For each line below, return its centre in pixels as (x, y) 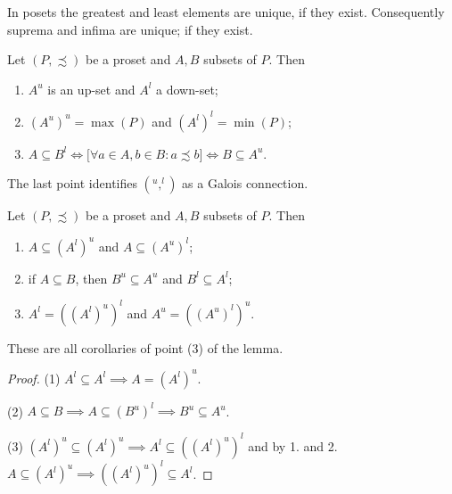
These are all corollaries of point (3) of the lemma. (145, 347)
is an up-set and (91, 89)
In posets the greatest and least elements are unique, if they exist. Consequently (226, 12)
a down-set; (187, 89)
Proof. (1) (34, 378)
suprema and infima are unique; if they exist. (130, 29)
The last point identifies (72, 183)
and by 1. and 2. (293, 445)
